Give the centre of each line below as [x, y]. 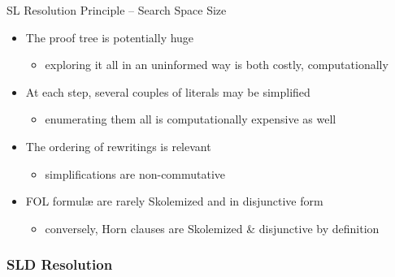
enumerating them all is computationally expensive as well [191, 119]
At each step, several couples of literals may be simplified [168, 91]
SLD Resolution [60, 264]
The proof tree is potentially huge [110, 37]
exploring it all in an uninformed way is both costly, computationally [217, 65]
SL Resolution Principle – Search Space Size [117, 10]
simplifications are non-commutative [135, 173]
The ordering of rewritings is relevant [118, 146]
